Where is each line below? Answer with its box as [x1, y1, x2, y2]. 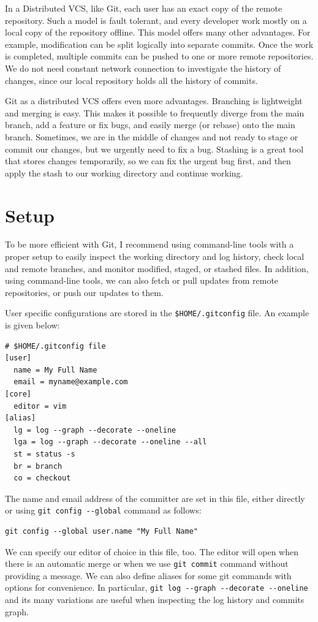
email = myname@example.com [13, 377, 128, 387]
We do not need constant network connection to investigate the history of [5, 61, 281, 74]
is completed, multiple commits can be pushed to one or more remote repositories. [5, 50, 314, 63]
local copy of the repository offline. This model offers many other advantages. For [5, 26, 311, 39]
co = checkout [13, 474, 71, 483]
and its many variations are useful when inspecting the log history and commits [5, 593, 305, 606]
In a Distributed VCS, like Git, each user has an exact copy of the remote [5, 2, 282, 14]
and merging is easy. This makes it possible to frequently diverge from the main [5, 106, 305, 119]
